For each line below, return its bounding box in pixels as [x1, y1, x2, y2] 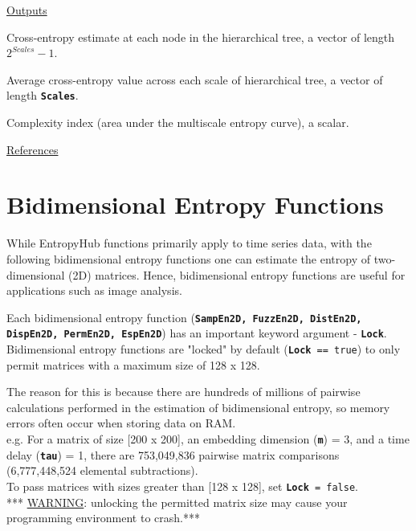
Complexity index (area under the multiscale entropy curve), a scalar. [6, 114, 349, 131]
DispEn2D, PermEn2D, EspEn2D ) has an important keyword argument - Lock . [6, 325, 387, 341]
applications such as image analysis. [6, 282, 182, 299]
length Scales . [6, 87, 79, 104]
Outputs [6, 2, 47, 18]
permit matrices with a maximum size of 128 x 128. [6, 356, 260, 373]
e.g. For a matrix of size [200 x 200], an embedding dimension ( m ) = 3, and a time [6, 431, 410, 447]
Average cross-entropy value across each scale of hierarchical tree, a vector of [6, 71, 383, 88]
